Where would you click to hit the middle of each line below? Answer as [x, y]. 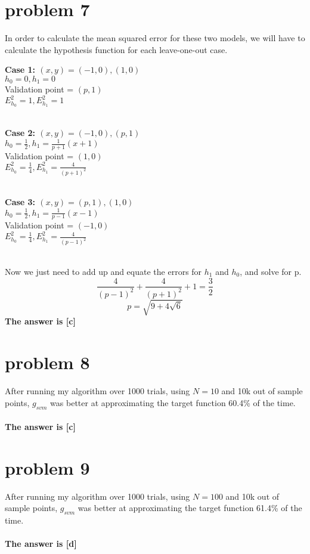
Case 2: [20, 132]
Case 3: [20, 202]
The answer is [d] [41, 544]
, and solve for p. [271, 271]
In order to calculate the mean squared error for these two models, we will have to [155, 38]
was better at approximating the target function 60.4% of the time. [173, 402]
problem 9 [47, 467]
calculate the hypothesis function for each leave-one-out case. [116, 49]
